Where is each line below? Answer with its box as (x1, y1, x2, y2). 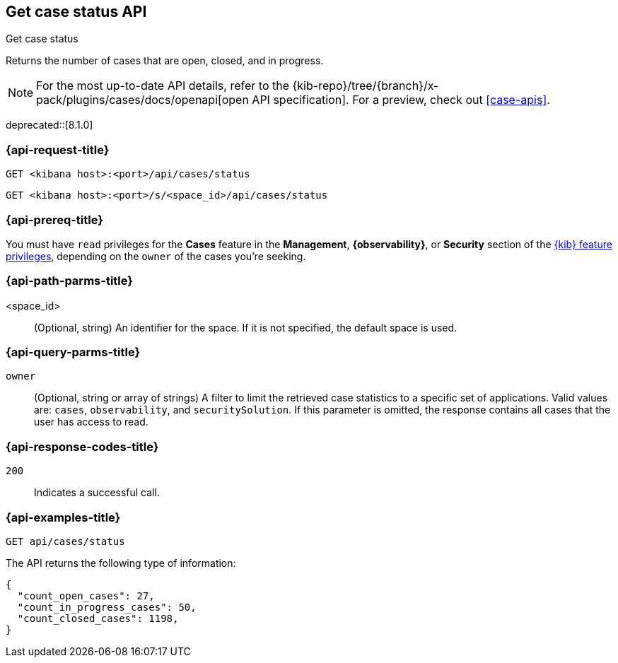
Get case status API (6, 3, 147, 20)
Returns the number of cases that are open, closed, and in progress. (6, 54, 324, 67)
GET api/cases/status (6, 535, 125, 547)
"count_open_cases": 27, (17, 589, 155, 602)
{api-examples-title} (6, 510, 121, 524)
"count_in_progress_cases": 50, (17, 601, 197, 613)
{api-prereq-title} (6, 212, 103, 227)
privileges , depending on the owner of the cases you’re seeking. (6, 250, 306, 262)
